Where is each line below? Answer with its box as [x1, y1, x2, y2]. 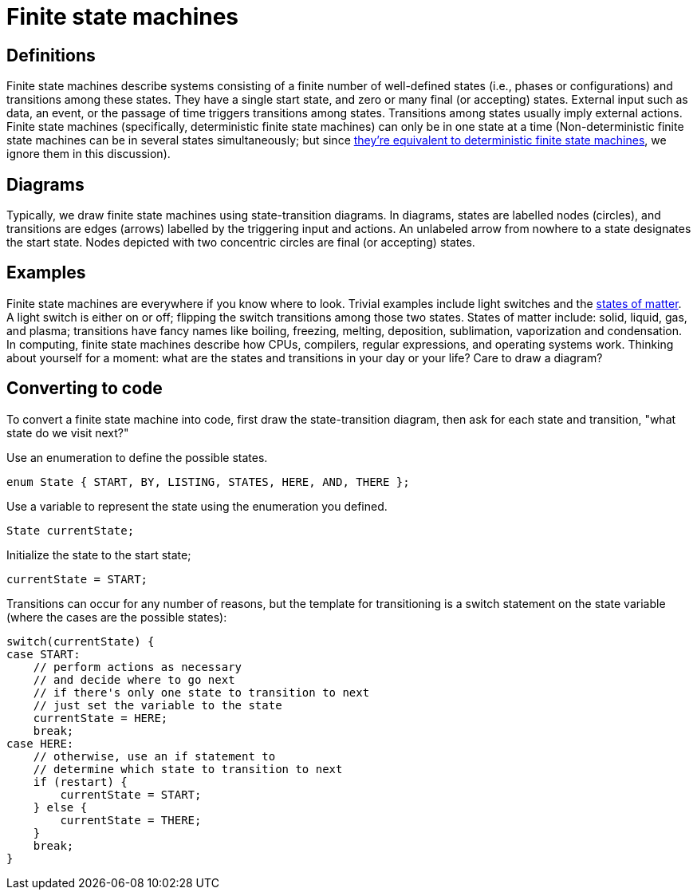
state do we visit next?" [6, 425, 129, 440]
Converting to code [6, 378, 163, 399]
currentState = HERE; [33, 711, 168, 724]
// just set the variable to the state [33, 698, 282, 712]
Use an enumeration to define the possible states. [6, 450, 268, 464]
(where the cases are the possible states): [6, 610, 227, 624]
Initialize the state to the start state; [6, 547, 191, 562]
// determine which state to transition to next [33, 762, 343, 776]
